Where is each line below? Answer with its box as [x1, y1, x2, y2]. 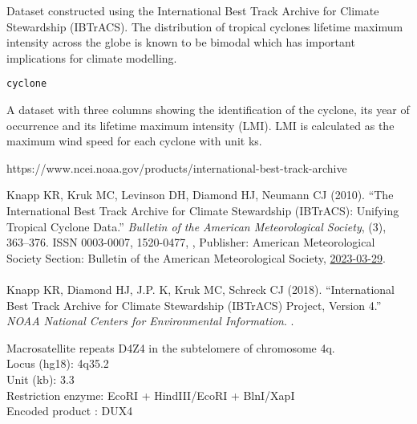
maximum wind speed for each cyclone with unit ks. [6, 132, 262, 149]
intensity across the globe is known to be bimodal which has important [6, 34, 355, 51]
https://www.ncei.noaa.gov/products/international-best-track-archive [6, 159, 347, 176]
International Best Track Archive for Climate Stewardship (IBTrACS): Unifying [6, 202, 399, 218]
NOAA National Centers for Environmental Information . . [6, 312, 294, 329]
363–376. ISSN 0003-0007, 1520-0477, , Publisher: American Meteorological [6, 234, 375, 251]
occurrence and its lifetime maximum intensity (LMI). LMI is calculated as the [6, 116, 395, 133]
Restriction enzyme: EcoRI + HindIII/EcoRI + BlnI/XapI [6, 386, 295, 403]
